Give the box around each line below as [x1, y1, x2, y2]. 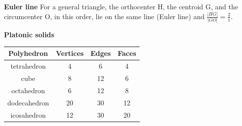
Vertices [56, 48, 84, 58]
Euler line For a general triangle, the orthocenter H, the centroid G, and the [4, 1, 238, 11]
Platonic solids [4, 29, 55, 40]
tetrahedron [10, 61, 46, 71]
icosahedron [10, 109, 46, 120]
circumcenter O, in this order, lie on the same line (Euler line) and [4, 11, 205, 21]
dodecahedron [7, 97, 49, 107]
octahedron [11, 85, 45, 95]
